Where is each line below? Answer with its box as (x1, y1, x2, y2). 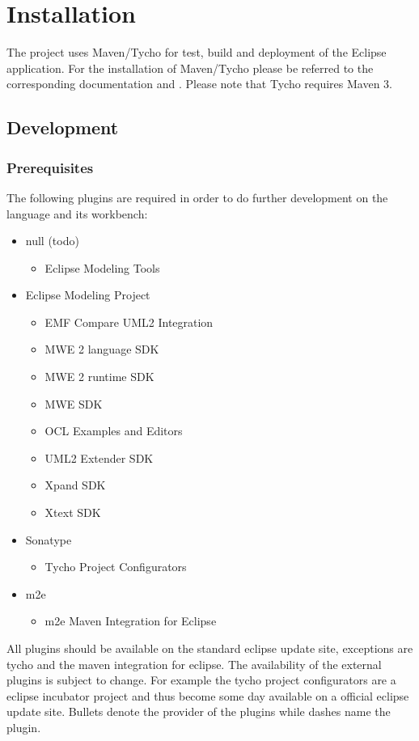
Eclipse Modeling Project (25, 286, 150, 303)
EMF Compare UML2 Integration (44, 313, 214, 330)
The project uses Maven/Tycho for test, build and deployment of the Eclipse (6, 44, 387, 61)
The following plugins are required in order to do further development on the (6, 188, 388, 205)
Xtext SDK (44, 504, 101, 521)
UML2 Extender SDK (44, 449, 154, 466)
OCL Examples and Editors (44, 422, 183, 439)
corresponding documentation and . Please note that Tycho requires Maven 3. (6, 75, 392, 92)
